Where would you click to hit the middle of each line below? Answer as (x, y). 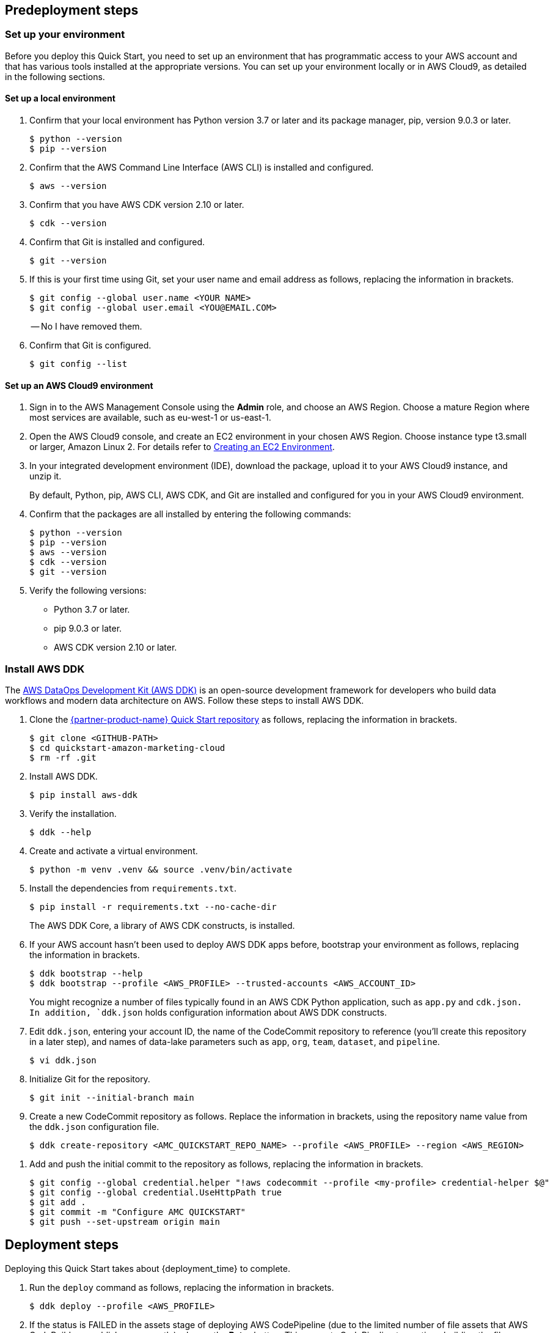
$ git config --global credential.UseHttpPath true (156, 1192)
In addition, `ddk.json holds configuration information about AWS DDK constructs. (208, 1012)
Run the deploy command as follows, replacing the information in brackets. (182, 1287)
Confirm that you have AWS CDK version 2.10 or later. (137, 205)
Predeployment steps (72, 10)
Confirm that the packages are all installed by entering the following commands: (190, 514)
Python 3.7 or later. (92, 610)
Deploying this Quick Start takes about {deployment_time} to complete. (148, 1268)
